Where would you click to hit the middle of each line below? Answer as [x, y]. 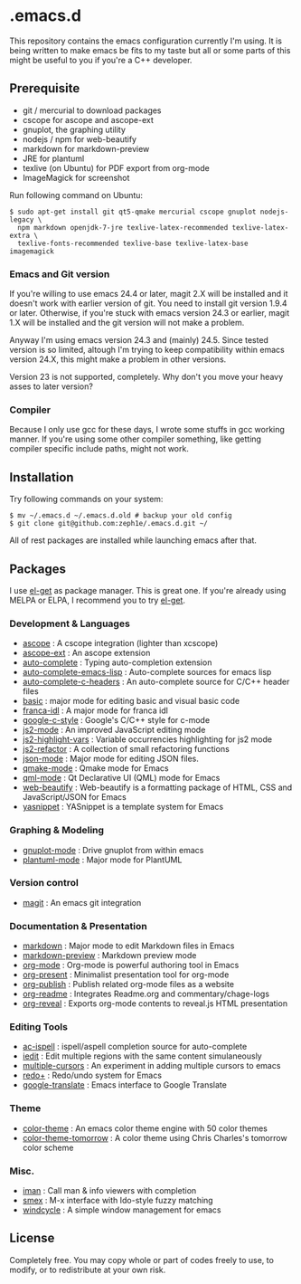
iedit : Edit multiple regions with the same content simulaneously [142, 1056]
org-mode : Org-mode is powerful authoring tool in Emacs [131, 965]
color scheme [48, 1147]
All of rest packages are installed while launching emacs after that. [133, 540]
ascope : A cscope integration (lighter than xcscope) [120, 643]
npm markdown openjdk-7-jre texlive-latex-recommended [123, 227]
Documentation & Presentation [78, 926]
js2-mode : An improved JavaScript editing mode [114, 730]
